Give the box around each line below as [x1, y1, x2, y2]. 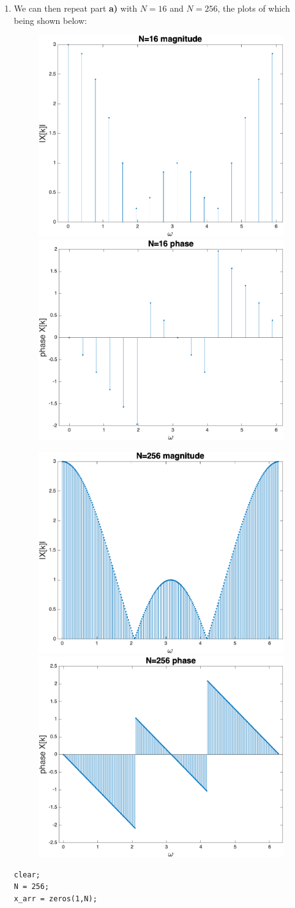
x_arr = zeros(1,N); [13, 894, 97, 903]
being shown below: [13, 13, 87, 26]
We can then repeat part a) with [13, 2, 138, 14]
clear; [13, 870, 40, 879]
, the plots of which [217, 2, 290, 14]
